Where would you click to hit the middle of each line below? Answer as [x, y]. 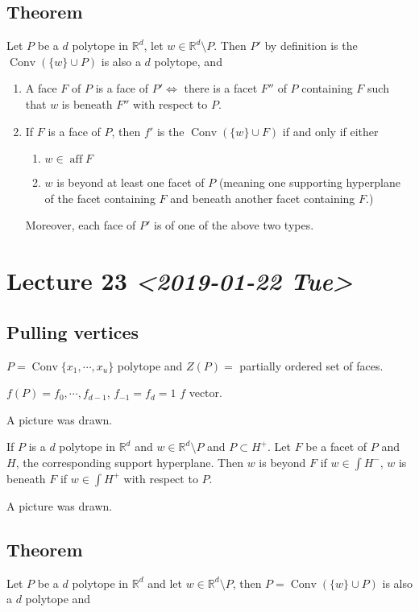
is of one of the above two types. [234, 225]
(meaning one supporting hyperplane [309, 182]
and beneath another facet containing [263, 198]
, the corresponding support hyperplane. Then [129, 462]
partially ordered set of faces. [311, 365]
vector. [205, 393]
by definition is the [311, 45]
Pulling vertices [73, 331]
